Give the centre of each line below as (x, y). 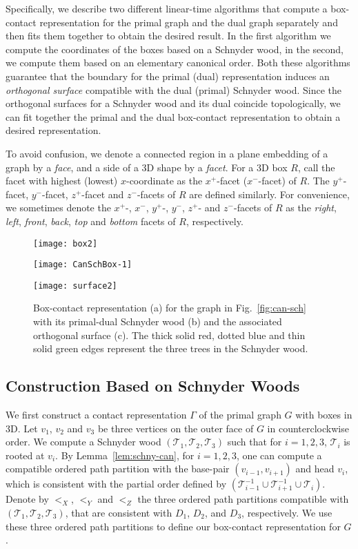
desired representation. (53, 130)
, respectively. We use (287, 513)
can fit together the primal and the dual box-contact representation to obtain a (173, 116)
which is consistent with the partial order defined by (116, 484)
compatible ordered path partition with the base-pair (118, 469)
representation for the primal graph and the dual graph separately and (189, 22)
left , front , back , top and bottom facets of (91, 221)
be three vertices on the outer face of (176, 428)
